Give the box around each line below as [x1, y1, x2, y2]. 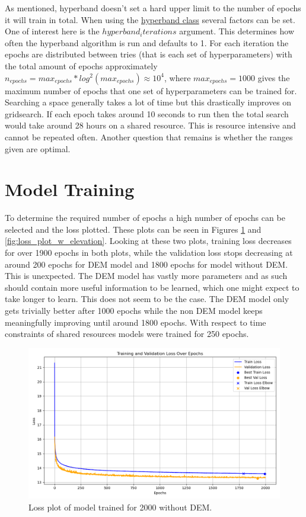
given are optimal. [5, 142, 71, 155]
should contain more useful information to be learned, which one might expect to [5, 281, 299, 293]
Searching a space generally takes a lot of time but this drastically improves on [5, 96, 292, 108]
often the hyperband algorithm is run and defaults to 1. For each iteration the [5, 36, 289, 49]
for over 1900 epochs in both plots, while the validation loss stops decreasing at [5, 246, 293, 259]
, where [164, 71, 191, 84]
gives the [257, 71, 290, 84]
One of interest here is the [5, 25, 100, 37]
